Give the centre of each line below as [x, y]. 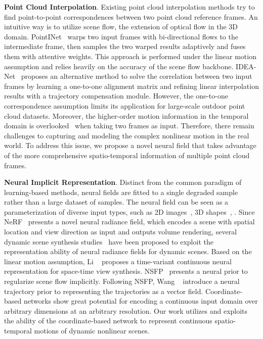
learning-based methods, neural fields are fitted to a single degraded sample [121, 192]
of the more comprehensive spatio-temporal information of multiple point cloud [127, 155]
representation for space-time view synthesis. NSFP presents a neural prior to [126, 271]
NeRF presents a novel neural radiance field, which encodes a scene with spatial [129, 222]
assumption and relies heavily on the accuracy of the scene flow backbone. [119, 66]
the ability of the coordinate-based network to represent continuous [108, 321]
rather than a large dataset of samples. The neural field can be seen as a [116, 202]
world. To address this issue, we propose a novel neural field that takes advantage [130, 145]
